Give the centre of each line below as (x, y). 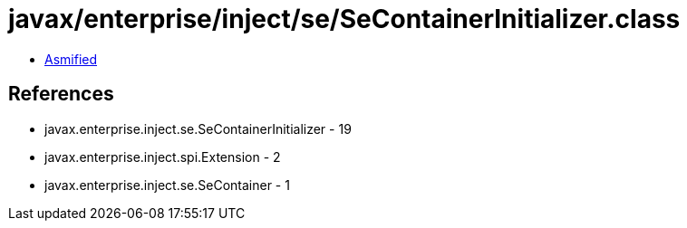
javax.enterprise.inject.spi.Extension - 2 (163, 157)
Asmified (71, 59)
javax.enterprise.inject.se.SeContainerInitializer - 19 (198, 128)
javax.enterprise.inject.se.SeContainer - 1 (167, 185)
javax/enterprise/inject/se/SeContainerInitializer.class (344, 19)
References (61, 94)
